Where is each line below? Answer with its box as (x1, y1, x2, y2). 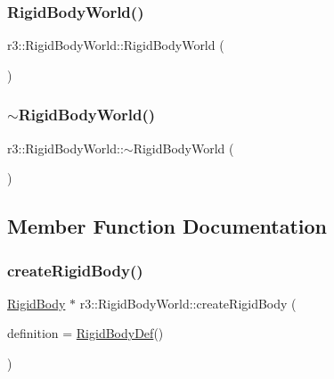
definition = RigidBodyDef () (7, 324, 164, 342)
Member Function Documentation (7, 212, 328, 240)
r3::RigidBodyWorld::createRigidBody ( (79, 293, 297, 312)
